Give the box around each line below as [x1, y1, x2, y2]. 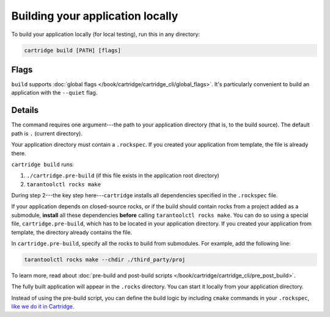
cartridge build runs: [11, 161, 75, 168]
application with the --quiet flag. [11, 89, 98, 97]
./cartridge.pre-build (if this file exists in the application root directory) [26, 172, 219, 180]
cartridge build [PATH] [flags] [24, 46, 122, 54]
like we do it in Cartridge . [11, 303, 75, 310]
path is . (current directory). [11, 129, 82, 137]
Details [11, 105, 39, 115]
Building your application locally [11, 9, 178, 23]
